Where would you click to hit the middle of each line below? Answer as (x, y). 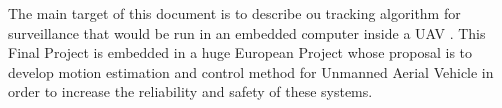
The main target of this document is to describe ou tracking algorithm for (234, 13)
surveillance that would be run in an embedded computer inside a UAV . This (247, 32)
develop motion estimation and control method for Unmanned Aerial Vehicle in (251, 71)
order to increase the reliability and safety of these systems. (190, 91)
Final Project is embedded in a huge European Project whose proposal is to (240, 52)
